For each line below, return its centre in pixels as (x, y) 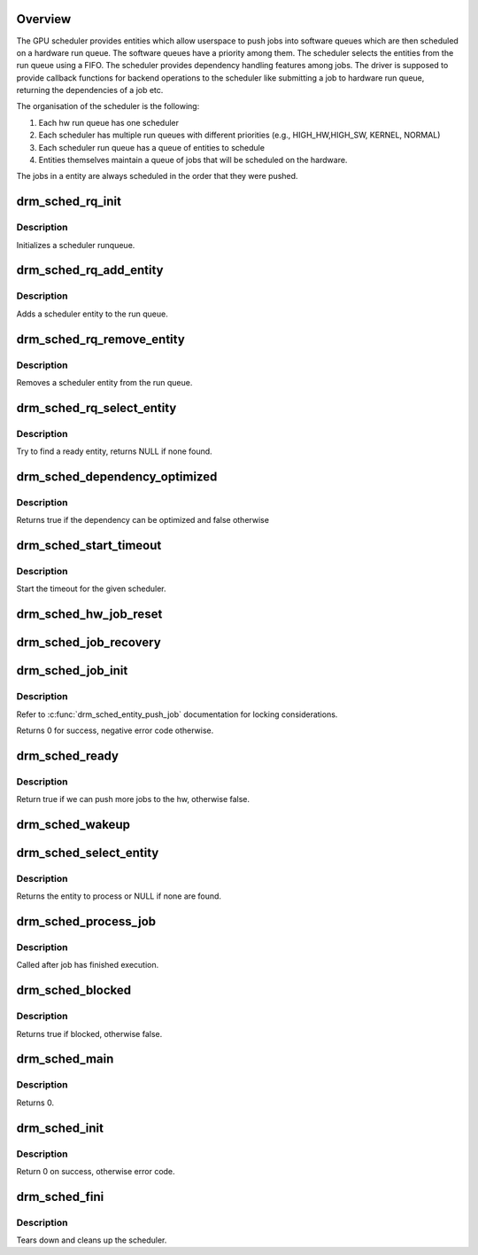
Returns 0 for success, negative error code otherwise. (115, 730)
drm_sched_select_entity (88, 852)
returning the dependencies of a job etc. (90, 90)
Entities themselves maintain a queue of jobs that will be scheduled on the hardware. (193, 160)
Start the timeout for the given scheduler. (91, 589)
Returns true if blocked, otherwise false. (89, 1033)
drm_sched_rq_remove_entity (100, 339)
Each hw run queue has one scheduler (109, 122)
